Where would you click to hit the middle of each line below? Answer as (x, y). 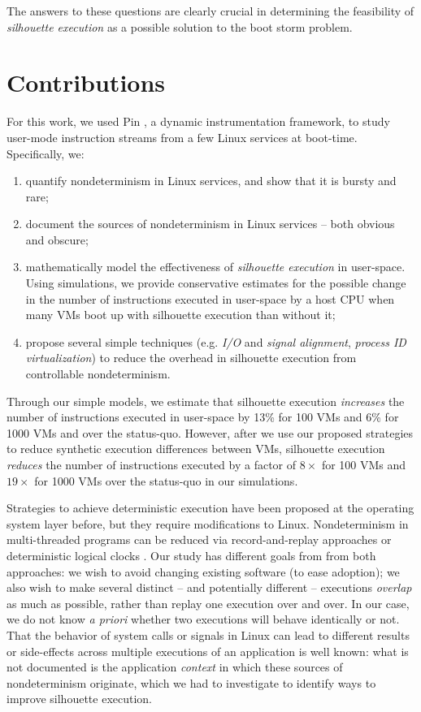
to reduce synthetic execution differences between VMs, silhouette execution (196, 449)
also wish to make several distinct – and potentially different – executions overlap (209, 587)
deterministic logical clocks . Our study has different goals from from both (191, 555)
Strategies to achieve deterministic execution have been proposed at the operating (210, 508)
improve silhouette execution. (80, 699)
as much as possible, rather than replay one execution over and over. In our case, (208, 603)
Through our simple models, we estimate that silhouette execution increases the (206, 401)
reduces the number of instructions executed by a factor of (152, 464)
